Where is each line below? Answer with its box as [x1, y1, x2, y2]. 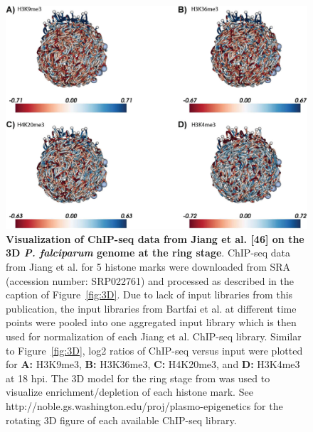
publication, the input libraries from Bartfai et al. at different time [6, 301, 297, 315]
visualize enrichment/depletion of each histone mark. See [6, 384, 253, 399]
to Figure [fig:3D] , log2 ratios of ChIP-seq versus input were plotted [6, 342, 303, 357]
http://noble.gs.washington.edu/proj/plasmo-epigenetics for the [6, 398, 283, 413]
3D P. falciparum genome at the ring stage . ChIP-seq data [6, 245, 291, 260]
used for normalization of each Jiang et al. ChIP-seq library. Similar [6, 329, 302, 344]
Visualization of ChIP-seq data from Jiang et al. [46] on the [6, 231, 304, 246]
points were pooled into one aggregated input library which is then [6, 315, 297, 330]
